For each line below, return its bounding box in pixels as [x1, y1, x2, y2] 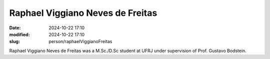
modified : [9, 31, 30, 37]
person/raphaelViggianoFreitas [48, 39, 112, 45]
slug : [9, 39, 20, 45]
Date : [9, 25, 21, 31]
